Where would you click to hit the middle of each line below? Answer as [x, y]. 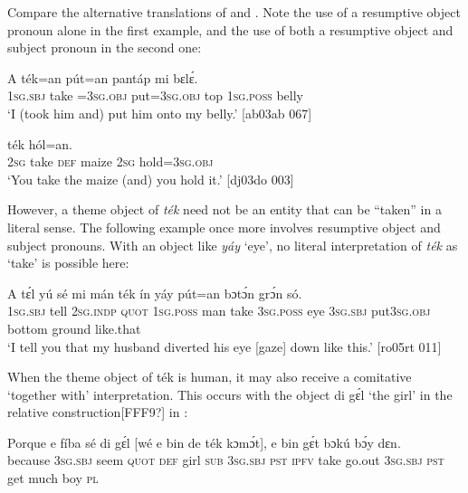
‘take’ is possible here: [68, 263]
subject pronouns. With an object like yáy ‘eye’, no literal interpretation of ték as [233, 245]
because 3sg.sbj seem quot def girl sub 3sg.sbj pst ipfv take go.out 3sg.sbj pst [226, 460]
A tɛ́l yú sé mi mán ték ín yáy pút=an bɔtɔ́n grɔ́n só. [155, 293]
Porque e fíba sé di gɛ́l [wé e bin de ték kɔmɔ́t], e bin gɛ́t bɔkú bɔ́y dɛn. [204, 442]
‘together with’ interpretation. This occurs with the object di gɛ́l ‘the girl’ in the [230, 394]
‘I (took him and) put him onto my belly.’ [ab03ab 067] [160, 113]
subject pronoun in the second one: [105, 47]
